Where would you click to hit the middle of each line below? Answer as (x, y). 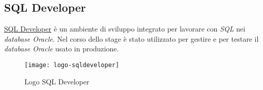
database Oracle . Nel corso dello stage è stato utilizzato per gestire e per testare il (131, 38)
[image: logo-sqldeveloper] (72, 65)
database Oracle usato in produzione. (62, 49)
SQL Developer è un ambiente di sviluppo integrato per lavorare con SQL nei (125, 29)
